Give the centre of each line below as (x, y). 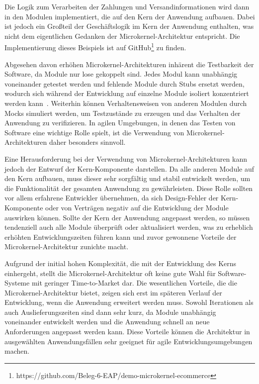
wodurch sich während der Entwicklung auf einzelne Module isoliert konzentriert (127, 93)
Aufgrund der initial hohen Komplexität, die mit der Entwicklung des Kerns (121, 263)
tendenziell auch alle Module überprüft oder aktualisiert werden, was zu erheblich (129, 227)
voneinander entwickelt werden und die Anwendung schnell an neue (107, 322)
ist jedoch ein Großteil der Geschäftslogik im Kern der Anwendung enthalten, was (129, 26)
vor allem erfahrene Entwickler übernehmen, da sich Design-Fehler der (112, 198)
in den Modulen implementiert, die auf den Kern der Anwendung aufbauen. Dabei (130, 16)
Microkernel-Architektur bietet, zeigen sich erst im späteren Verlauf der (113, 292)
